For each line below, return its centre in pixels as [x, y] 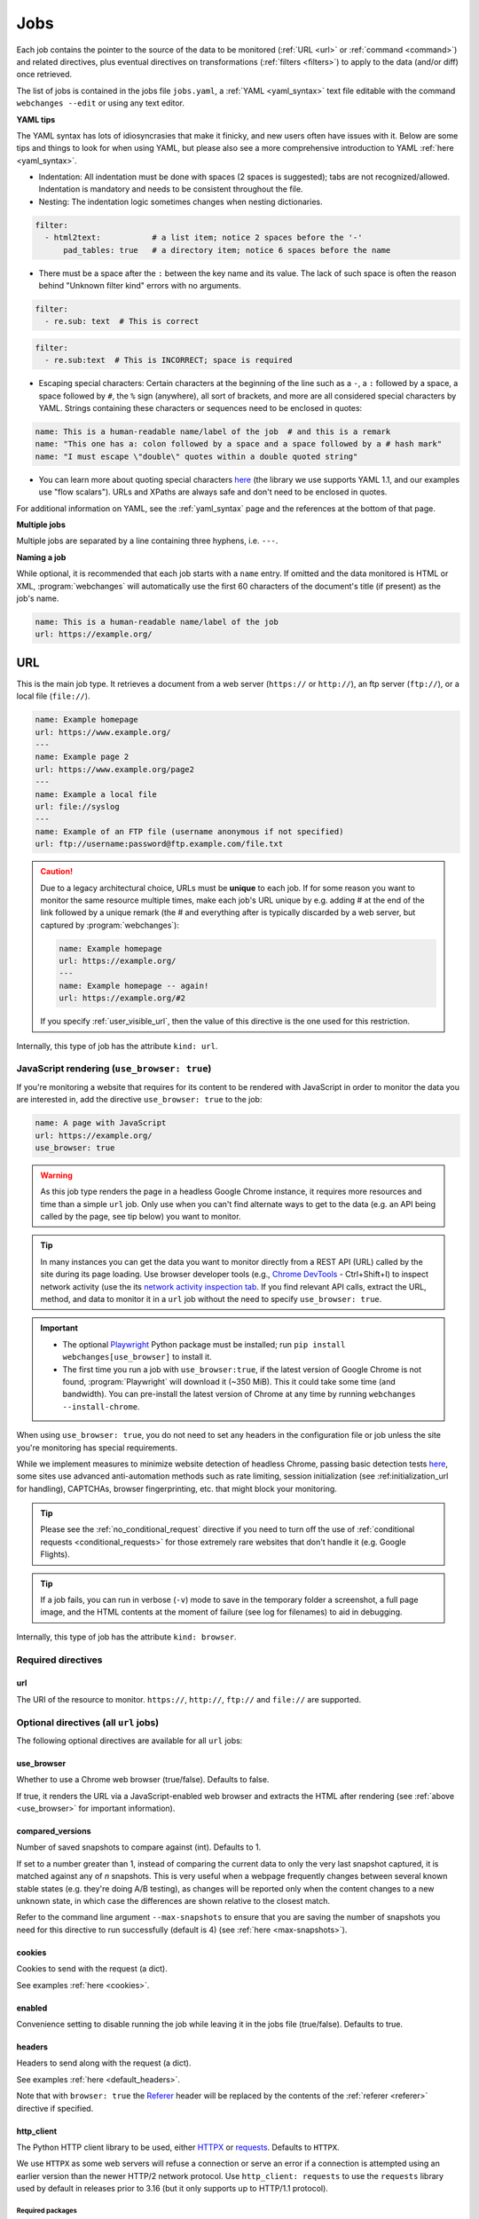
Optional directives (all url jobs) [88, 1722]
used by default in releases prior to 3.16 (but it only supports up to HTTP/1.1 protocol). [172, 2189]
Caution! [57, 872]
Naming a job [41, 557]
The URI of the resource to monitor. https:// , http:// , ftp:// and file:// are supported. [189, 1699]
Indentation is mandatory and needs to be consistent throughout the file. [171, 189]
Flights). [55, 1554]
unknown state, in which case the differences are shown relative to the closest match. [173, 1901]
